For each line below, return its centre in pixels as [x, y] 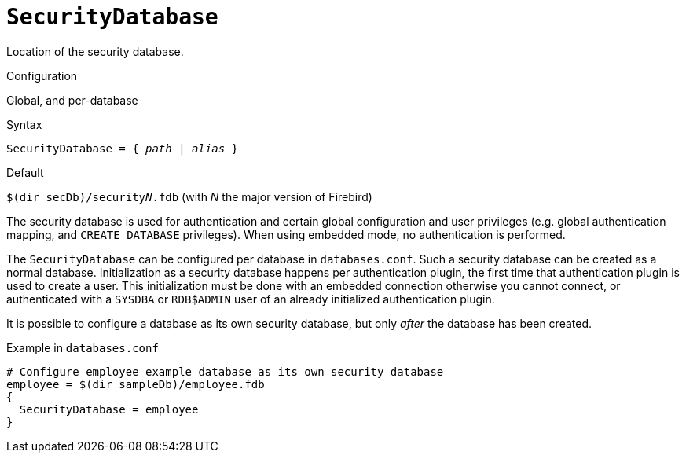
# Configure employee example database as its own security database [225, 371]
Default [25, 172]
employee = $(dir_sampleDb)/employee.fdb [136, 384]
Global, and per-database [72, 100]
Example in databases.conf [83, 347]
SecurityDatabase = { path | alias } [123, 148]
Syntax [24, 124]
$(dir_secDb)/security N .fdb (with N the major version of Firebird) [189, 196]
